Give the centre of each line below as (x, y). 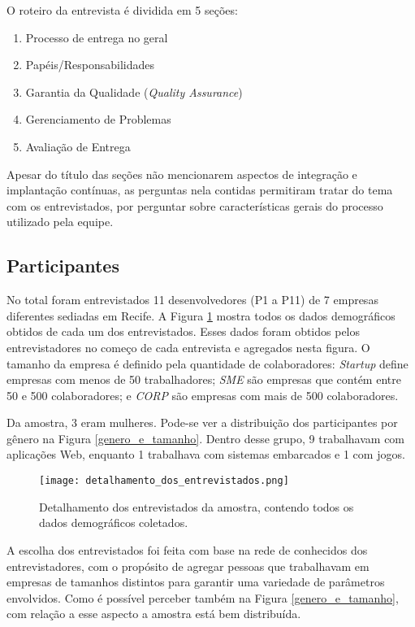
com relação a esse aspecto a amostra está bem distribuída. (154, 614)
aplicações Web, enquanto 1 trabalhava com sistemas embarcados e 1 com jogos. (206, 454)
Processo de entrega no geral (97, 37)
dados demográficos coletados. (114, 522)
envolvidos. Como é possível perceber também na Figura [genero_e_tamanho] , (203, 597)
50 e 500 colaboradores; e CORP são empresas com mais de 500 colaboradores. (203, 395)
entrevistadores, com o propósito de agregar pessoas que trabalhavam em (188, 566)
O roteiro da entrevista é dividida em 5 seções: (122, 10)
